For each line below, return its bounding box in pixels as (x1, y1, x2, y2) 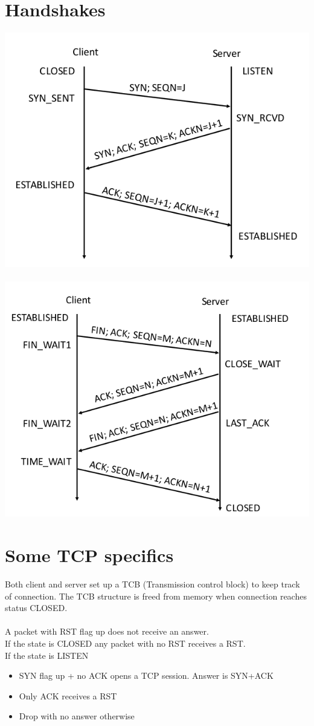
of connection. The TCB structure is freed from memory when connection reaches (5, 589, 307, 602)
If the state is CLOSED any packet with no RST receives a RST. (5, 637, 246, 650)
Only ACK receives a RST (19, 689, 117, 702)
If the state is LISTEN (5, 649, 89, 661)
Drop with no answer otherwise (19, 710, 135, 722)
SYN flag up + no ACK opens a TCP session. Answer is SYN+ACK (19, 669, 274, 682)
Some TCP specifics (5, 543, 174, 567)
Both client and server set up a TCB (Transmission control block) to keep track (5, 578, 300, 590)
